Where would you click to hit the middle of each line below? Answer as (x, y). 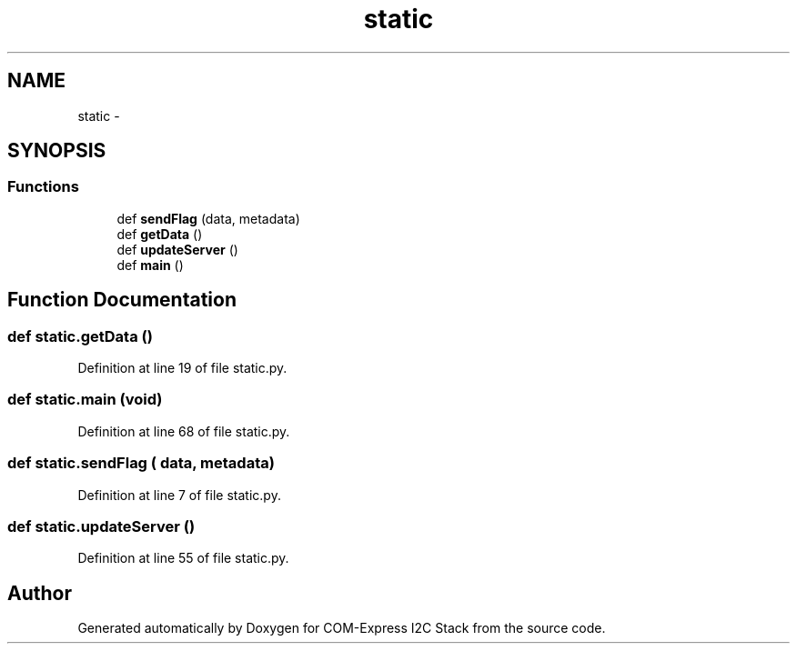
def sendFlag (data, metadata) (208, 218)
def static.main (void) (85, 400)
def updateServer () (177, 249)
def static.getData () (80, 336)
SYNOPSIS (57, 151)
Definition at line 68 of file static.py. (184, 431)
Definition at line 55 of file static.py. (183, 558)
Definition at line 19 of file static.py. (182, 368)
